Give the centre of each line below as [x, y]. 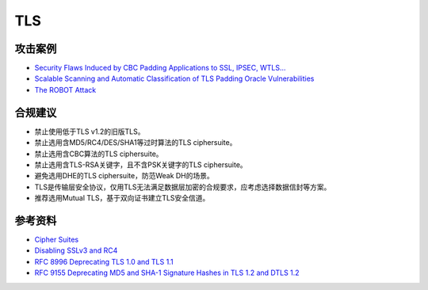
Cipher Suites [57, 239]
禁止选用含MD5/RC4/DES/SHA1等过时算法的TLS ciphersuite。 [136, 143]
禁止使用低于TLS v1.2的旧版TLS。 [90, 132]
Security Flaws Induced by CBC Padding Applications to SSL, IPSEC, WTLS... [160, 68]
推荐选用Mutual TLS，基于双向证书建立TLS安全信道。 [122, 198]
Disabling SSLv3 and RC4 [76, 250]
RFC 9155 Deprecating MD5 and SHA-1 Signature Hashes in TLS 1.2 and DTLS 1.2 [167, 273]
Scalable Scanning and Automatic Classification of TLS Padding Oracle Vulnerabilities [174, 78]
